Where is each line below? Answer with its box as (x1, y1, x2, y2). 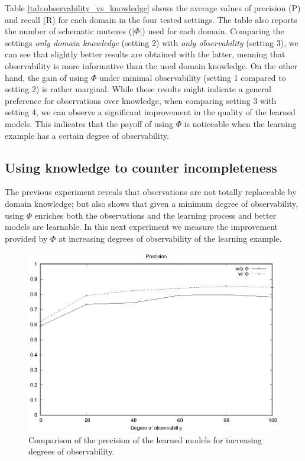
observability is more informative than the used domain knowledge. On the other (5, 59, 298, 72)
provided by (5, 232, 48, 244)
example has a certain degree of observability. (5, 129, 169, 141)
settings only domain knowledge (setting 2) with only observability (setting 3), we (5, 36, 298, 48)
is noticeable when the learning (184, 117, 297, 129)
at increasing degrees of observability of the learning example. (59, 232, 282, 244)
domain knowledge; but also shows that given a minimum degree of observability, (5, 197, 298, 209)
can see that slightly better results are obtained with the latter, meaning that (5, 48, 285, 60)
